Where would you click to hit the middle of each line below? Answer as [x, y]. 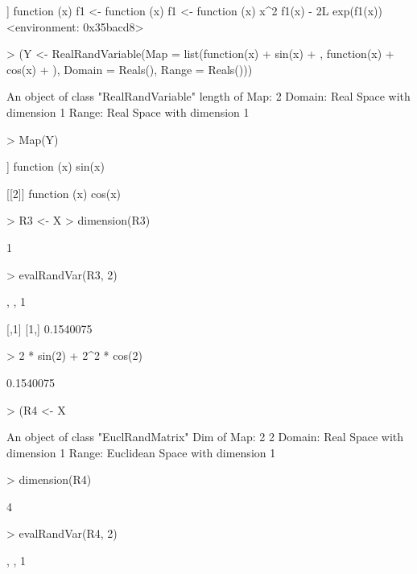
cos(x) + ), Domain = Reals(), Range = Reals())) [130, 69]
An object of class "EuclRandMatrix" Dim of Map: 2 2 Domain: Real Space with [205, 437]
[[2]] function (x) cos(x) [64, 193]
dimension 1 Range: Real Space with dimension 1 [128, 111]
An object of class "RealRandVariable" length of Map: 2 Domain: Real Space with [208, 96]
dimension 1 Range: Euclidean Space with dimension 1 [141, 452]
